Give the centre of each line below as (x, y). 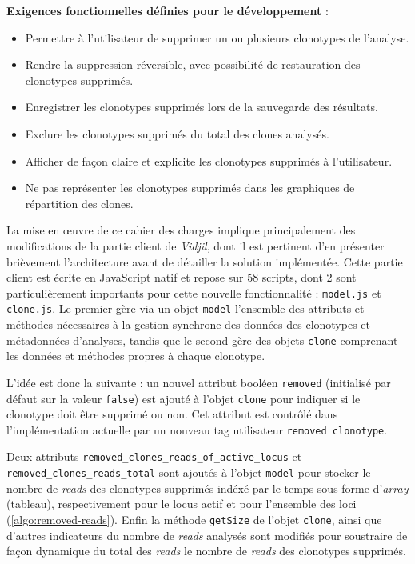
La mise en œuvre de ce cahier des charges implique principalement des (181, 230)
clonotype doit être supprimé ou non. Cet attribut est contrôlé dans (172, 414)
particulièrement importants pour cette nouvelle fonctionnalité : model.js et (194, 292)
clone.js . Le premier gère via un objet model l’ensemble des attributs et (186, 308)
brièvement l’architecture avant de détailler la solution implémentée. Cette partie (205, 261)
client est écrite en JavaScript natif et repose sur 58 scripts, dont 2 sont (182, 277)
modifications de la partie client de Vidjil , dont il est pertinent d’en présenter (196, 245)
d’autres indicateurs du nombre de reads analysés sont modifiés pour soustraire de (207, 535)
